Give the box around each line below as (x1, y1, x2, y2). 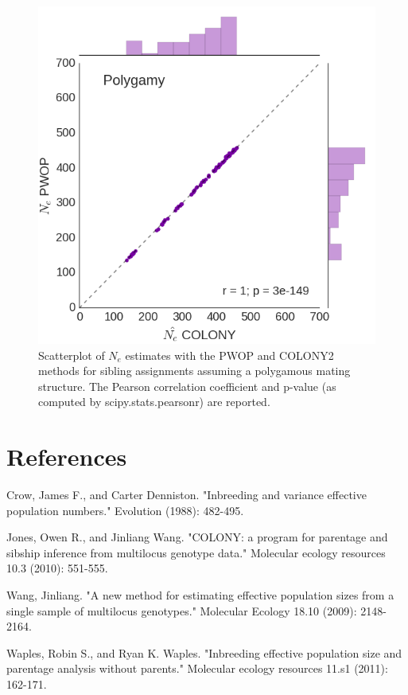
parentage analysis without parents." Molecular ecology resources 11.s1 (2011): (6, 660, 388, 677)
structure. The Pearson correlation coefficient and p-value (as (38, 377, 336, 394)
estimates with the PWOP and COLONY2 (125, 346, 334, 363)
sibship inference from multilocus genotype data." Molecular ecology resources (6, 544, 386, 560)
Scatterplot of (38, 346, 105, 363)
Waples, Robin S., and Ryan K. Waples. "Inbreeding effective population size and (6, 644, 402, 661)
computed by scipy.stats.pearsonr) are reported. (38, 393, 270, 410)
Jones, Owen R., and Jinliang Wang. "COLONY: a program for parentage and (6, 529, 388, 545)
